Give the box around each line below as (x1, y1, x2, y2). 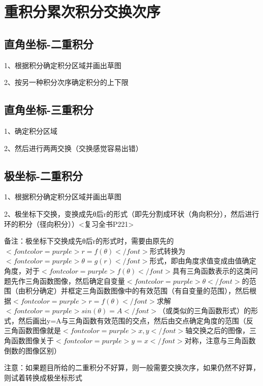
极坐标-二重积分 (4, 167, 83, 183)
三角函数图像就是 (4, 325, 61, 336)
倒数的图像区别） (4, 345, 61, 355)
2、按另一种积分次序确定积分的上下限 (4, 77, 128, 87)
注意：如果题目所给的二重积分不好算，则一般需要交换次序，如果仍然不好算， (4, 362, 260, 373)
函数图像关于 (11, 335, 54, 346)
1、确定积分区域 (4, 125, 57, 136)
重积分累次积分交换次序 (4, 1, 161, 22)
